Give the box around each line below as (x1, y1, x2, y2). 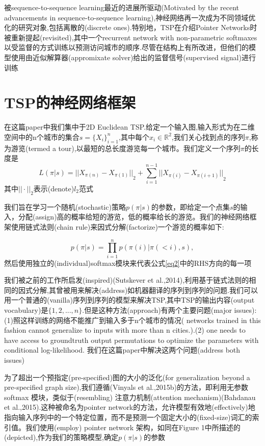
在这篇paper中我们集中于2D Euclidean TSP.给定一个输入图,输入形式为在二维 (4, 121, 255, 132)
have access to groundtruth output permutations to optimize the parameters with (4, 334, 259, 345)
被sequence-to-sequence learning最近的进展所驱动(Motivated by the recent (4, 2, 240, 12)
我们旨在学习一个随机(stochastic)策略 (4, 201, 126, 212)
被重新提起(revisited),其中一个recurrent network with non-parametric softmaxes (4, 32, 257, 42)
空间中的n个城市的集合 (4, 131, 79, 142)
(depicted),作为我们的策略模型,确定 (4, 432, 119, 442)
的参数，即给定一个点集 (151, 201, 230, 212)
